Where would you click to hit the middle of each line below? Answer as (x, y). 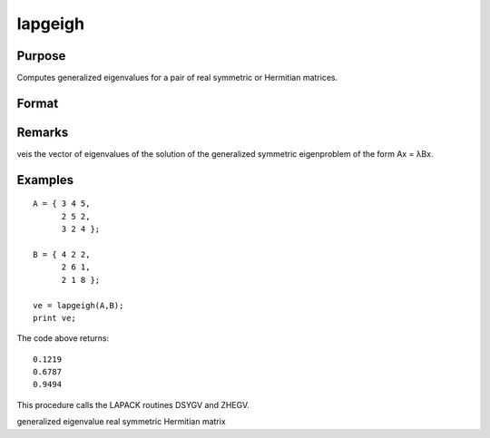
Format (38, 103)
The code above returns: (63, 338)
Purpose (41, 56)
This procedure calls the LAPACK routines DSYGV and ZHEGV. (133, 404)
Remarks (43, 132)
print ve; (54, 318)
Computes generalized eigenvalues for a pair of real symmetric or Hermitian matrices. (177, 78)
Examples (45, 180)
